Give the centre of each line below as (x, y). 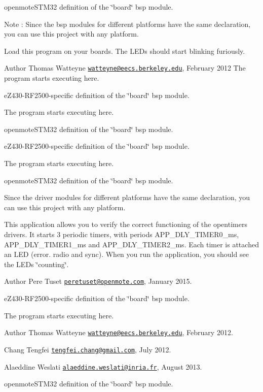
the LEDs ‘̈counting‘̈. (36, 264)
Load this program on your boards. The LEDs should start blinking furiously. (125, 51)
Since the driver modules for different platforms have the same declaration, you (127, 197)
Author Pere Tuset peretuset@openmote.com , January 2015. (98, 281)
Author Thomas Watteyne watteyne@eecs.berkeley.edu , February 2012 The (125, 68)
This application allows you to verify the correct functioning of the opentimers (126, 224)
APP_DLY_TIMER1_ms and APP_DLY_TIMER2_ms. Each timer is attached (131, 244)
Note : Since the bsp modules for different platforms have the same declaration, (127, 24)
